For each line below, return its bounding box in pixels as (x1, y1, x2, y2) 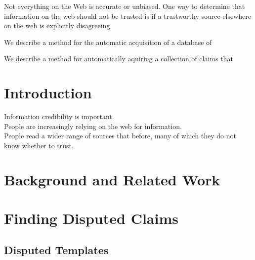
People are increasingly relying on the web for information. (4, 121, 182, 131)
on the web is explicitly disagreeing (4, 20, 110, 31)
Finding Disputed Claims (4, 208, 178, 228)
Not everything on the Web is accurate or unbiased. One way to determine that (4, 1, 245, 11)
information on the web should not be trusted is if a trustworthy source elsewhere (4, 10, 252, 21)
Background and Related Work (4, 169, 220, 189)
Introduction (4, 83, 92, 103)
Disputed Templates (4, 242, 109, 257)
